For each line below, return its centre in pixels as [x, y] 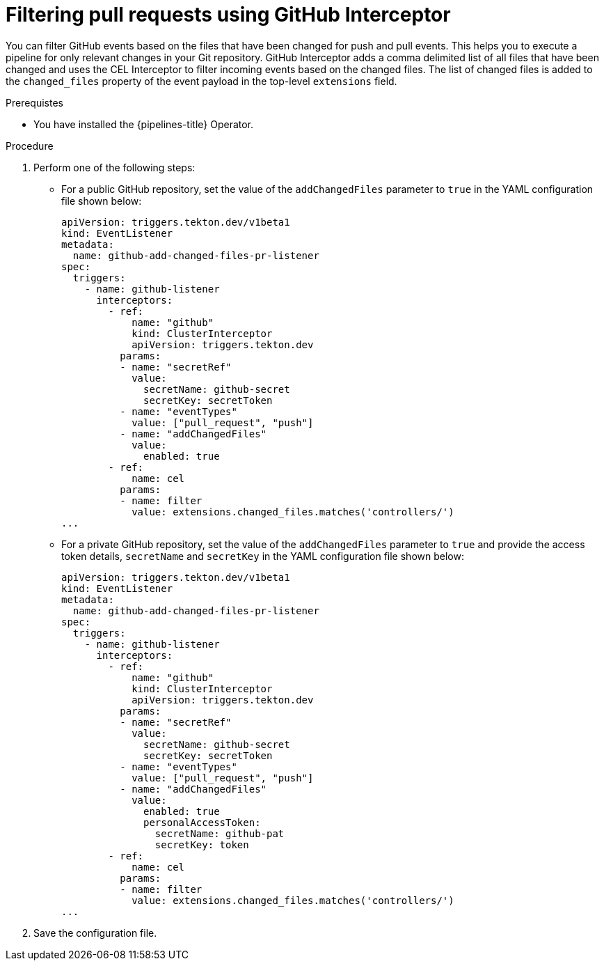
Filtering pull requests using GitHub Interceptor [228, 15]
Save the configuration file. [95, 933]
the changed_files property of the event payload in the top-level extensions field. [201, 81]
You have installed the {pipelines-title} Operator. [144, 124]
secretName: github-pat [220, 833]
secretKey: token [202, 844]
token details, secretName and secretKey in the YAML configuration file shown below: [263, 556]
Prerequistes [34, 102]
